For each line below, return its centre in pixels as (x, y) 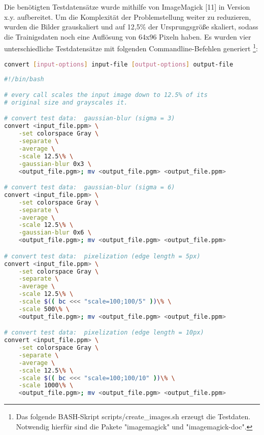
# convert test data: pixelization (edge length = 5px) (102, 256)
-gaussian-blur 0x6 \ (55, 233)
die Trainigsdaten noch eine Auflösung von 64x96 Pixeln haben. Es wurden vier (128, 36)
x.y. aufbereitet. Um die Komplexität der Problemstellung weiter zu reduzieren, (128, 16)
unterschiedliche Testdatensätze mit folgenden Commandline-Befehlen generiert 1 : (131, 48)
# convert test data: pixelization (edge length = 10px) (104, 333)
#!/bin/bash (24, 79)
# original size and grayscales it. (66, 102)
